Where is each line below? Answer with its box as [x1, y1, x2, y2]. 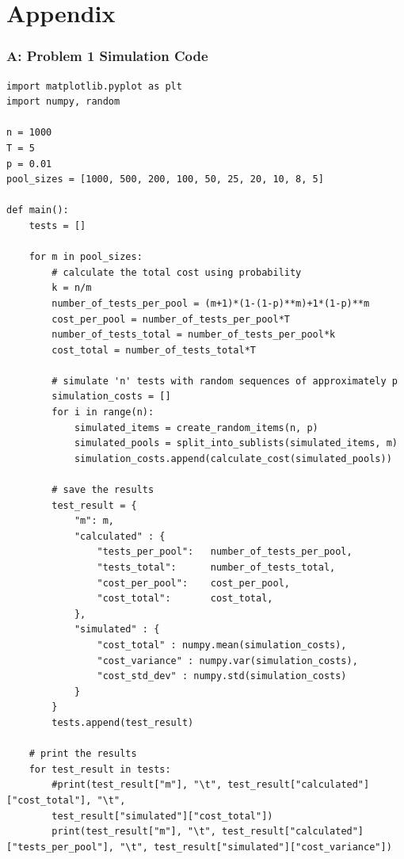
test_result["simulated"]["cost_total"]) [51, 810, 273, 822]
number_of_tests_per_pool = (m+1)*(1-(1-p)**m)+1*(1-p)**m [51, 297, 370, 309]
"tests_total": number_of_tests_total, [97, 562, 336, 573]
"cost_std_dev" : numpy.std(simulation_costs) [97, 670, 347, 682]
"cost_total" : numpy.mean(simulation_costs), [97, 639, 347, 651]
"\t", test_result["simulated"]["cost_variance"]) [120, 841, 392, 853]
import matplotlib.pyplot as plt [6, 80, 182, 92]
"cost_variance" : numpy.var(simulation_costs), [97, 655, 358, 666]
